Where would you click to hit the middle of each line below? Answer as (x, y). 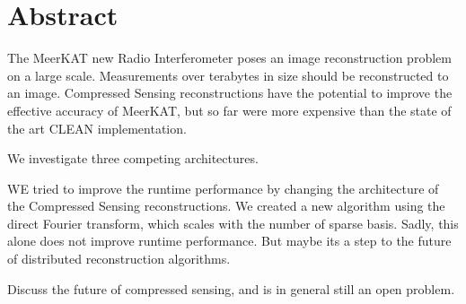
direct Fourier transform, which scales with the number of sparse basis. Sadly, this (233, 223)
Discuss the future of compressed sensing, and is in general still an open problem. (231, 288)
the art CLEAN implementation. (97, 128)
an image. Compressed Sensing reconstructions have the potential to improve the (230, 93)
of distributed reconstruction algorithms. (119, 259)
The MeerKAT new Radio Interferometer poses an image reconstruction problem (229, 58)
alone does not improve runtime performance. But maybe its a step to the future (229, 241)
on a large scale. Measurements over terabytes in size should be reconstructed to (228, 75)
